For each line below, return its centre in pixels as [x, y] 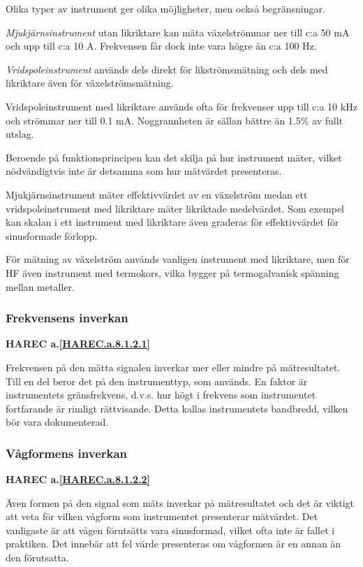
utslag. [20, 134]
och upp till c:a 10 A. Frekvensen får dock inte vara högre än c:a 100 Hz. [161, 46]
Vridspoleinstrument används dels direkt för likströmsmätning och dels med [167, 69]
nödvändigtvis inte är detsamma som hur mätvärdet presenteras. [144, 171]
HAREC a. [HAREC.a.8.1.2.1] [78, 344]
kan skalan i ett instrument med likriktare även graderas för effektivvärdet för [172, 222]
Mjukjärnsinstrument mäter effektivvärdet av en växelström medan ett [157, 194]
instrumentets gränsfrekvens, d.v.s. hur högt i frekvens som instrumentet [161, 395]
